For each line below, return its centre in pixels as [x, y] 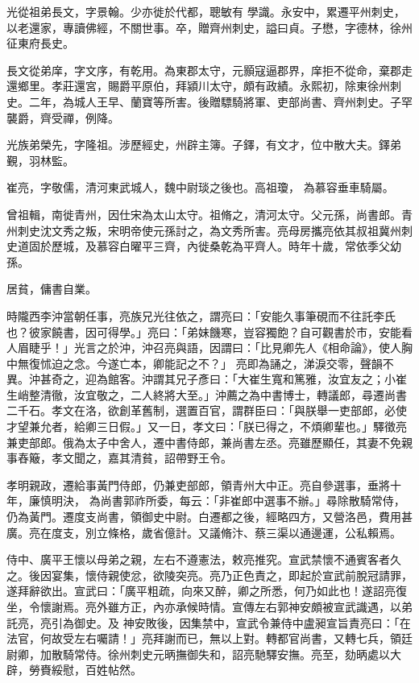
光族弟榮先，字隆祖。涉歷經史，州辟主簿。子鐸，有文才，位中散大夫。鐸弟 [204, 145]
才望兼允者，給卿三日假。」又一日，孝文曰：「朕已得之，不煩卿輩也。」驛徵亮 [207, 426]
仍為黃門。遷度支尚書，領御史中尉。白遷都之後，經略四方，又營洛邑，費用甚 [209, 517]
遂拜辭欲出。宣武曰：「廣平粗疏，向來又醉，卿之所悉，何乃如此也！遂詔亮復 [207, 591]
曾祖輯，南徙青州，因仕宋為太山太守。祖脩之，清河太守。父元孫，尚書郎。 [204, 214]
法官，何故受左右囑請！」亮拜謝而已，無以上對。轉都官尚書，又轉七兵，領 [204, 638]
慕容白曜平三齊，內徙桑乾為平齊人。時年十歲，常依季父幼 [249, 246]
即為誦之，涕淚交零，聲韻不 [320, 363]
